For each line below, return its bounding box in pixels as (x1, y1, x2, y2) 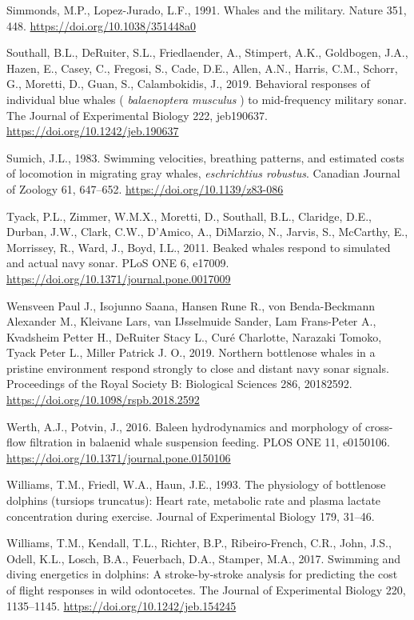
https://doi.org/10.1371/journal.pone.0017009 (6, 270, 231, 286)
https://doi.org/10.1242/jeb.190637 (6, 122, 179, 139)
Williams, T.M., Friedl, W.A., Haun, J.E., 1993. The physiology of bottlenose (6, 476, 386, 493)
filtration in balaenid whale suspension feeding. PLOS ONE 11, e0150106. (30, 434, 391, 450)
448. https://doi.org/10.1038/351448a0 (6, 17, 196, 34)
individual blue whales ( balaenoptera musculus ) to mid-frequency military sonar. (6, 90, 407, 107)
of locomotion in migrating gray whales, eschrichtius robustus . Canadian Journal (6, 165, 400, 182)
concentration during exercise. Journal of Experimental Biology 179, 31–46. (6, 507, 375, 524)
